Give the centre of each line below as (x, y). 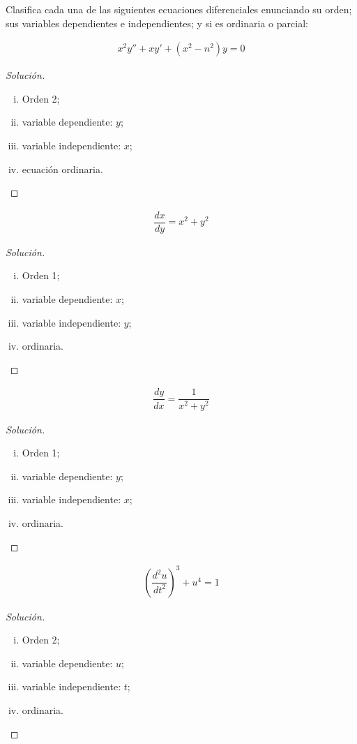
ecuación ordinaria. (62, 169)
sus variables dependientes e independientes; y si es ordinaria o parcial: (157, 23)
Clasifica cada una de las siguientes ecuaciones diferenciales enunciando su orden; (179, 9)
